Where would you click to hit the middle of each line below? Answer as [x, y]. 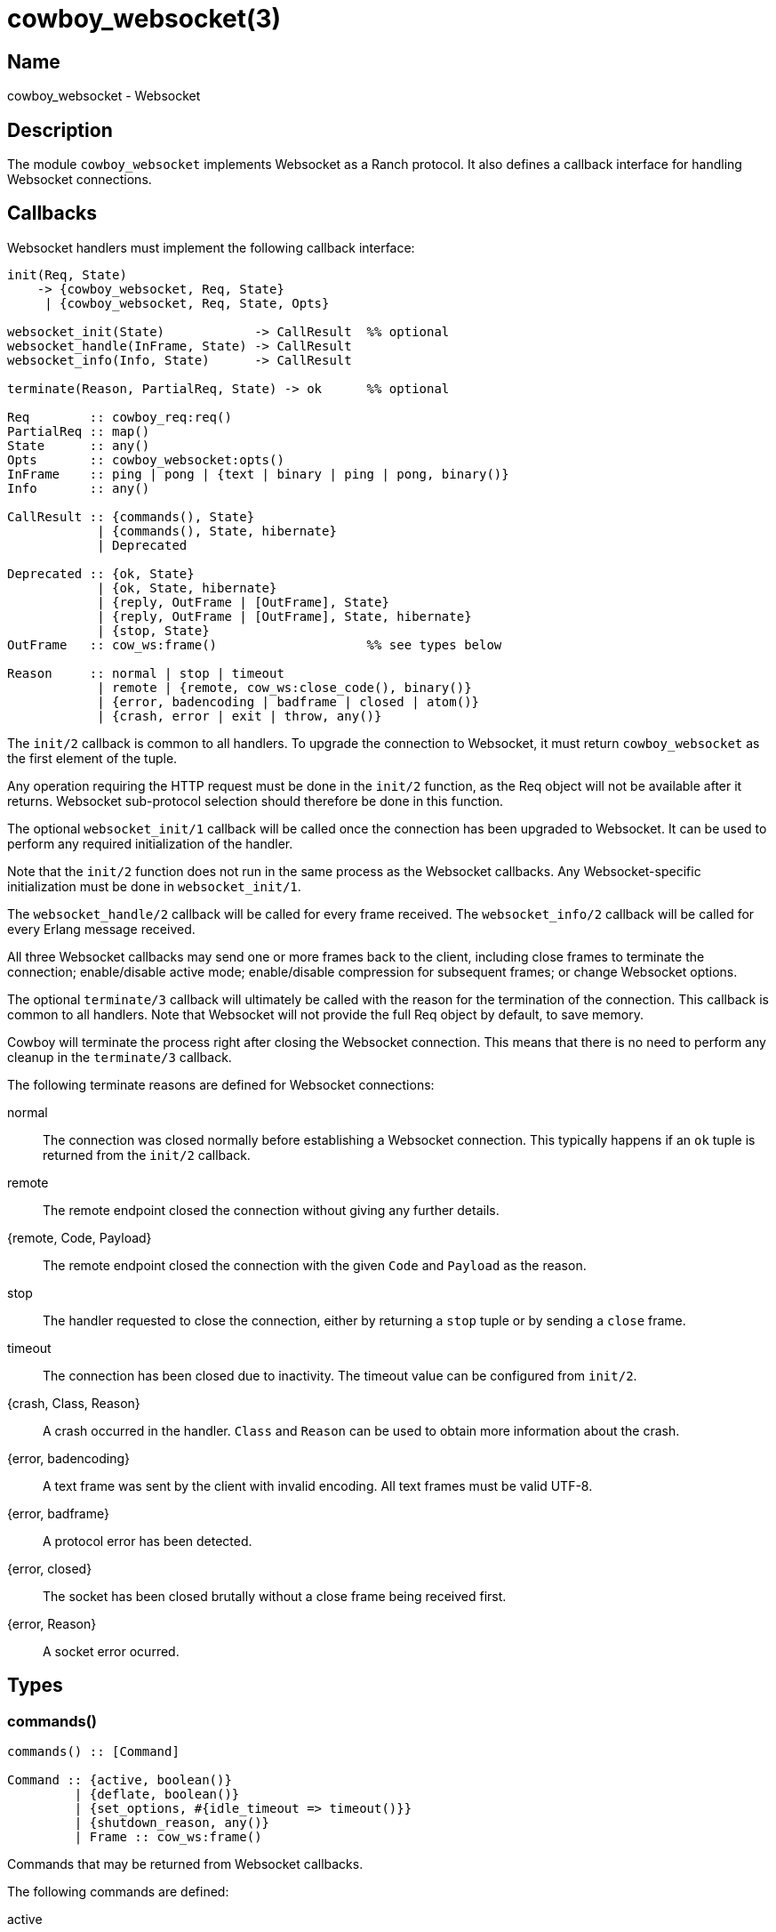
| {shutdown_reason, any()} [172, 1823]
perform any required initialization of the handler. [150, 843]
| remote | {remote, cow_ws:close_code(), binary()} [284, 687]
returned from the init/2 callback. [147, 1155]
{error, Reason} [52, 1623]
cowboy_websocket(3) [144, 19]
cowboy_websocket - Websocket [104, 96]
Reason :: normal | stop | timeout [146, 673]
